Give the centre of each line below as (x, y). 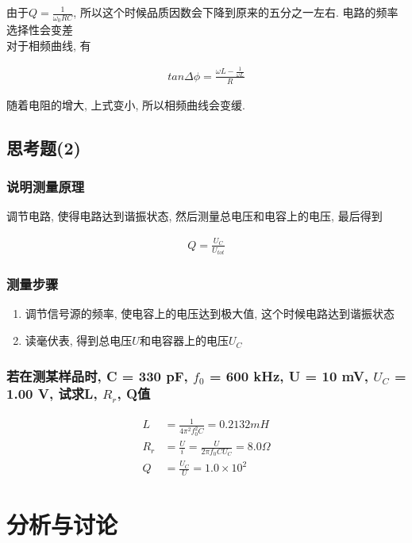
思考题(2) (44, 147)
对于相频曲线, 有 (49, 45)
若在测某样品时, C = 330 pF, (97, 375)
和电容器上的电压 (184, 340)
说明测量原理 (46, 187)
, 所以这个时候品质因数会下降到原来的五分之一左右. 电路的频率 (236, 12)
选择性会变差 (40, 30)
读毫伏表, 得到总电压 (79, 340)
